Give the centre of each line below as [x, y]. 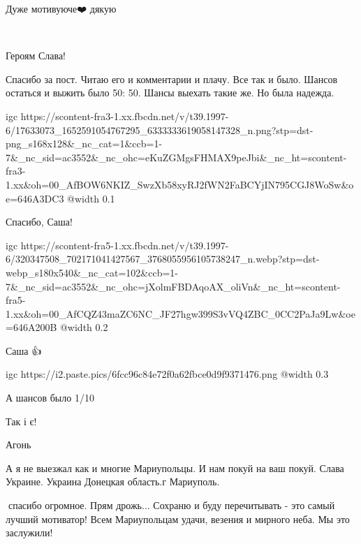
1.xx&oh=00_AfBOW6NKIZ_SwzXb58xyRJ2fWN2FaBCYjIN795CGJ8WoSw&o [180, 184]
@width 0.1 [91, 198]
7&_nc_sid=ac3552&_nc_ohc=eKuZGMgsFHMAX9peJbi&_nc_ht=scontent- [176, 157]
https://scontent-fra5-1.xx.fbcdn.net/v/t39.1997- [125, 245]
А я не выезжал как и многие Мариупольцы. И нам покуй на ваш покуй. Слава [175, 468]
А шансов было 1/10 [50, 398]
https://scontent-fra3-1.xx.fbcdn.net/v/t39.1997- [125, 116]
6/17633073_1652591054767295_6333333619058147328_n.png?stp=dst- [160, 130]
